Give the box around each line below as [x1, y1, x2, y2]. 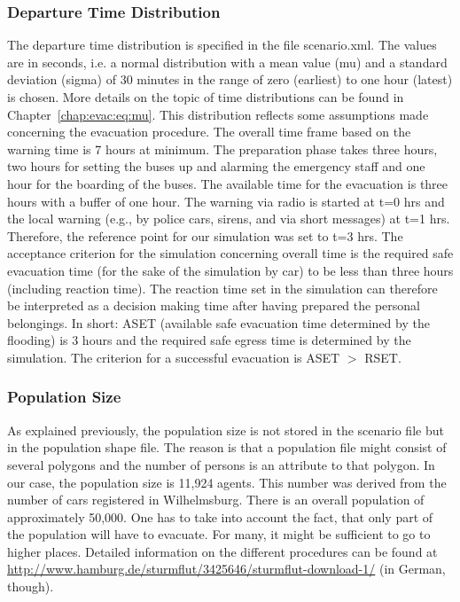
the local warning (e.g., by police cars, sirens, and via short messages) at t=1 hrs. [7, 209, 450, 228]
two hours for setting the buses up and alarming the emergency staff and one [7, 157, 425, 176]
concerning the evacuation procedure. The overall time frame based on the [7, 122, 411, 141]
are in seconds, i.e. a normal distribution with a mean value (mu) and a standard [7, 52, 448, 71]
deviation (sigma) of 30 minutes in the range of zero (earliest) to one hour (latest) [7, 70, 453, 89]
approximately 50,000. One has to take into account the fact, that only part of [7, 507, 433, 526]
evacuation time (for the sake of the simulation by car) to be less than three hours [7, 261, 454, 279]
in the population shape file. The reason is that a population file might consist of [7, 438, 447, 457]
